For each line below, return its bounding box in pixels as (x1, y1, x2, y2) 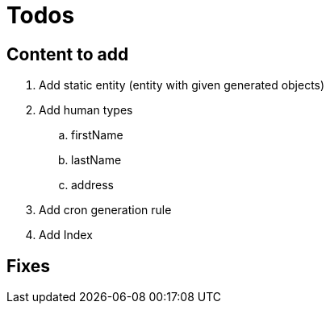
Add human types (39, 103, 133, 118)
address (71, 178, 114, 192)
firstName (71, 128, 123, 143)
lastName (71, 153, 122, 167)
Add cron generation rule (39, 203, 172, 217)
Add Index (39, 228, 93, 242)
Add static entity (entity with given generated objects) (39, 78, 325, 93)
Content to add (6, 43, 129, 64)
